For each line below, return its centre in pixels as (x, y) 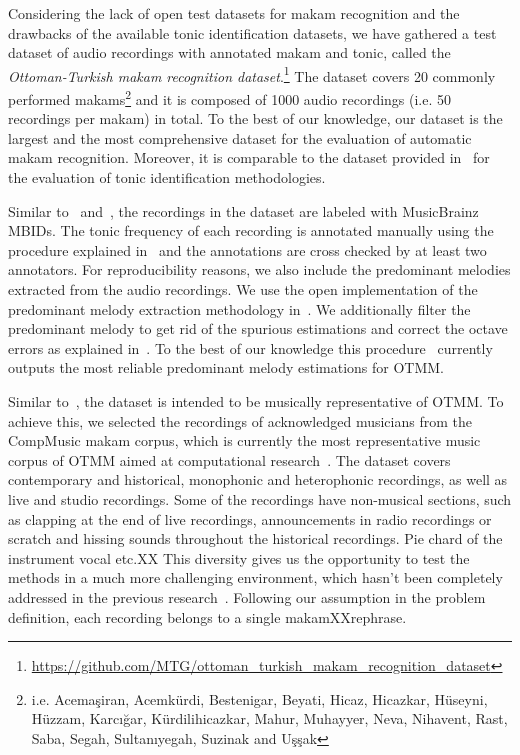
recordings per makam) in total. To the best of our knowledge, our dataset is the (255, 118)
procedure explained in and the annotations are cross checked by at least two (247, 249)
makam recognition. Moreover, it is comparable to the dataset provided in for (249, 157)
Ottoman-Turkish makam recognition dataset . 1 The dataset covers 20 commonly (252, 74)
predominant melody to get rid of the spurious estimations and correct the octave (258, 328)
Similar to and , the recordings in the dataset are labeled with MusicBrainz (243, 210)
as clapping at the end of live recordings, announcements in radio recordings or (250, 518)
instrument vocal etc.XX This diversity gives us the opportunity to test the (239, 557)
